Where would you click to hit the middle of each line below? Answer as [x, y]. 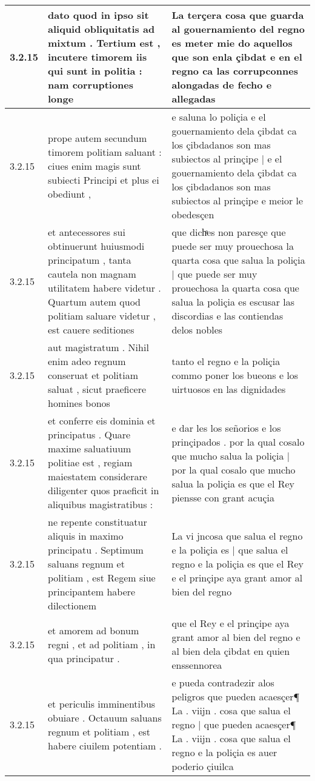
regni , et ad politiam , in [102, 644]
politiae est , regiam [90, 462]
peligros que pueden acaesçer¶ [236, 696]
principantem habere [92, 592]
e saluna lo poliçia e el [219, 117]
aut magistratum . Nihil [98, 347]
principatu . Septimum [96, 550]
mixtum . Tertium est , [104, 43]
